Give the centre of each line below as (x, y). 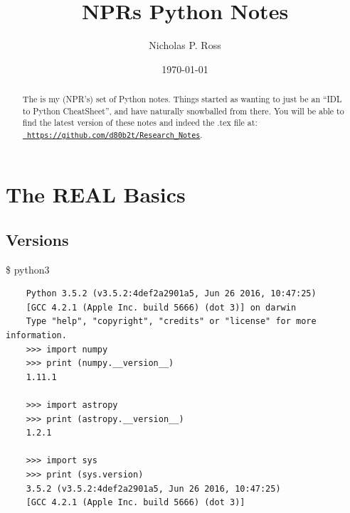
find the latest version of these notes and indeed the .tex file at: (140, 123)
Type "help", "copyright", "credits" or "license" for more (171, 322)
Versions (37, 239)
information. (36, 335)
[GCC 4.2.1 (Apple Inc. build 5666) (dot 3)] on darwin (161, 307)
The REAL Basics (96, 194)
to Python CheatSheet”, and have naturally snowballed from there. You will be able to (183, 110)
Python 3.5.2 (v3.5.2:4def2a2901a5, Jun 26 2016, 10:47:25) (171, 294)
